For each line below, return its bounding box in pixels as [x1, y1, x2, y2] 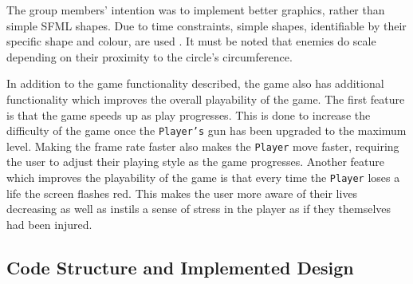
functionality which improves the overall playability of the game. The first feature [6, 90, 405, 107]
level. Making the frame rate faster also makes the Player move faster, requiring [6, 137, 399, 154]
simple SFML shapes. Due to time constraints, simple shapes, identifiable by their [6, 17, 407, 34]
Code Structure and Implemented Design [6, 254, 354, 279]
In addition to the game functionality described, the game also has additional [6, 75, 384, 92]
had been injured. [6, 215, 92, 232]
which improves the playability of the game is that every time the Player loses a [6, 169, 400, 186]
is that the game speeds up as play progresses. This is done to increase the [6, 106, 371, 123]
